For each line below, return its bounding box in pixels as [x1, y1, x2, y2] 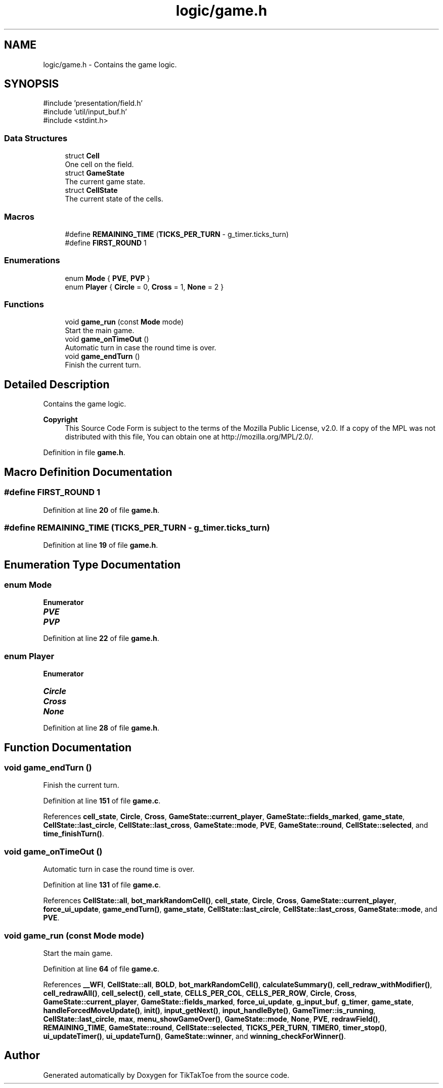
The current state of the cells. [65, 194, 163, 204]
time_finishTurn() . [43, 829, 104, 838]
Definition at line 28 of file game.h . [43, 723, 159, 733]
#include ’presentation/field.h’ [43, 99, 143, 108]
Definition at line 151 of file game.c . [43, 796, 161, 805]
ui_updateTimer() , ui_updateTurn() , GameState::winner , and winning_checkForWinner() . [43, 1031, 346, 1040]
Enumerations [4, 255, 60, 266]
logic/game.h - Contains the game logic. [43, 60, 177, 69]
